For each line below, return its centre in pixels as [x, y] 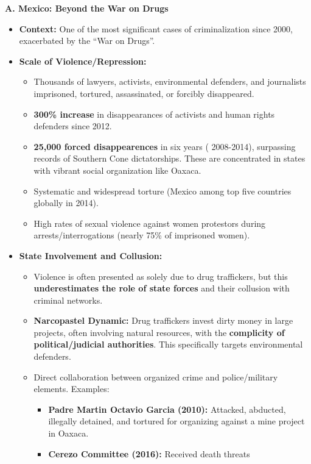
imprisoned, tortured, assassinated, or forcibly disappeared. [144, 93]
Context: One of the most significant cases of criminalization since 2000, [156, 28]
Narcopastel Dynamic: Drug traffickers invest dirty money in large [163, 320]
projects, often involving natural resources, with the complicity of [159, 332]
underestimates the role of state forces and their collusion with [162, 288]
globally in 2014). [66, 203]
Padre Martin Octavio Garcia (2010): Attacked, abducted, [167, 409]
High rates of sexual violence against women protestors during [150, 223]
